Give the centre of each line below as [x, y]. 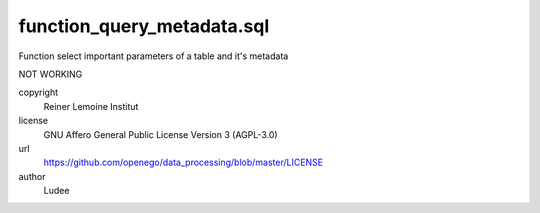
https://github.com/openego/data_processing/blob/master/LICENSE [183, 162]
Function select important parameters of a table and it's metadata [153, 56]
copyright [38, 92]
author [32, 176]
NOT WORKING [50, 74]
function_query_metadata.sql [144, 26]
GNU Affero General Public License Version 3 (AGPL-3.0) [161, 134]
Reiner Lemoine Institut [91, 106]
